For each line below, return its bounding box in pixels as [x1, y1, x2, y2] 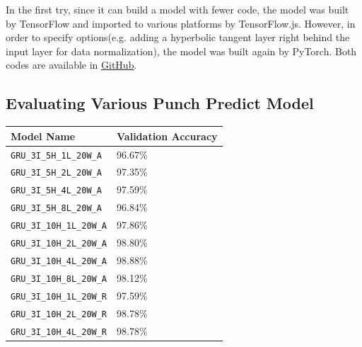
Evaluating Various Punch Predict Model [6, 92, 314, 114]
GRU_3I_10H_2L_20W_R [11, 309, 107, 319]
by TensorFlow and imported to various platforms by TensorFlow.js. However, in [6, 16, 356, 30]
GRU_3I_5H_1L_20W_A [11, 150, 102, 161]
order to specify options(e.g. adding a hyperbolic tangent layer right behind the [6, 30, 350, 45]
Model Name [11, 128, 76, 143]
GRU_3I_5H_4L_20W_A [11, 186, 102, 196]
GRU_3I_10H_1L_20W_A [11, 221, 107, 232]
